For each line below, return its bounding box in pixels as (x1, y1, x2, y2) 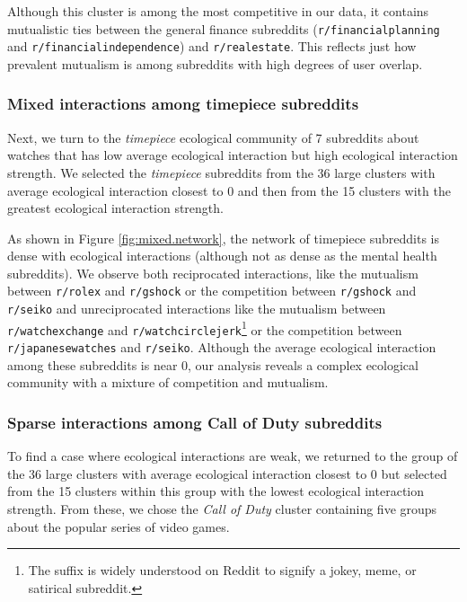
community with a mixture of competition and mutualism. (7, 373, 329, 392)
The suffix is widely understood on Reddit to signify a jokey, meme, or (28, 561, 417, 580)
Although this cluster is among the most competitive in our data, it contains (7, 2, 429, 20)
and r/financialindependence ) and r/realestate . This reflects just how (7, 37, 417, 56)
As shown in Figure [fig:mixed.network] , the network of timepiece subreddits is (7, 228, 440, 247)
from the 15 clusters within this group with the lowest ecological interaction (7, 482, 425, 500)
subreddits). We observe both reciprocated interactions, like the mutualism (7, 263, 419, 282)
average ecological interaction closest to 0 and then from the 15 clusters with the (7, 181, 451, 199)
